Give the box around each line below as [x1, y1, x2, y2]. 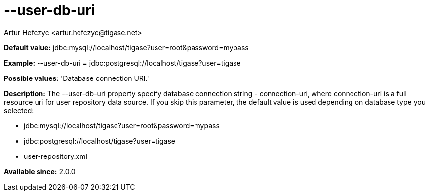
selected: [4, 106, 34, 115]
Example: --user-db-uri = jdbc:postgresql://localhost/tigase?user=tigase [4, 58, 241, 67]
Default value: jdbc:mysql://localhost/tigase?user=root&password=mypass [4, 43, 249, 52]
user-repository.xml [24, 152, 87, 160]
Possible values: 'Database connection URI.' [4, 74, 149, 82]
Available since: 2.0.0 [4, 167, 76, 176]
